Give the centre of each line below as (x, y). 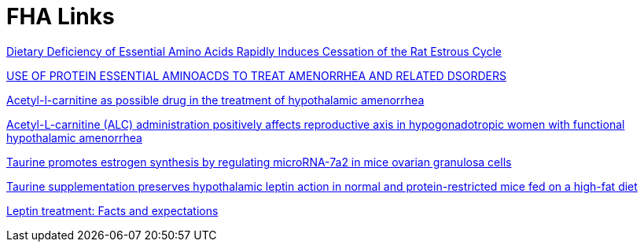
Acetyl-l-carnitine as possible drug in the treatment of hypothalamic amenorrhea (215, 100)
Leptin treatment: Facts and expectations (112, 210)
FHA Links (61, 16)
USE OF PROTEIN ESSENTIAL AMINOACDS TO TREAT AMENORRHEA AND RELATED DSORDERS (256, 75)
